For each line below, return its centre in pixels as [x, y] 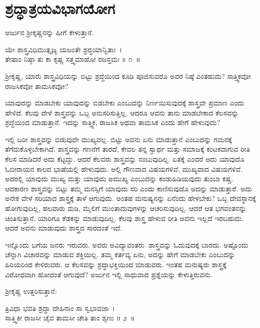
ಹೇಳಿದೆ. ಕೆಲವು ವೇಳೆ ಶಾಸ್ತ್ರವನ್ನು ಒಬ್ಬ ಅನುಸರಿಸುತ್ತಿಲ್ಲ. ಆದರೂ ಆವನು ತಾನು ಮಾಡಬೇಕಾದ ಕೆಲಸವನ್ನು [122, 112]
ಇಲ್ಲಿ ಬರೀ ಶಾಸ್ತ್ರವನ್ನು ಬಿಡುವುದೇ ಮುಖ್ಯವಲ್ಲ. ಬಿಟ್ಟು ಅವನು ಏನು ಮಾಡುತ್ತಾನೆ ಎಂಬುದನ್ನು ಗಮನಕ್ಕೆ [119, 139]
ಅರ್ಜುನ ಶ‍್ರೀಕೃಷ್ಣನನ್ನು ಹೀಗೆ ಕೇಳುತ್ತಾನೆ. [50, 32]
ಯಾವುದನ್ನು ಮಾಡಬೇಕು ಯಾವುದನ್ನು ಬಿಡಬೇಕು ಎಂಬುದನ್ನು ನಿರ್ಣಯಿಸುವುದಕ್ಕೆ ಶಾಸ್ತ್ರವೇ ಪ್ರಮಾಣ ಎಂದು [125, 103]
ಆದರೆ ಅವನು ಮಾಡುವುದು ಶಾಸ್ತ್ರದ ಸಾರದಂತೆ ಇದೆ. [64, 228]
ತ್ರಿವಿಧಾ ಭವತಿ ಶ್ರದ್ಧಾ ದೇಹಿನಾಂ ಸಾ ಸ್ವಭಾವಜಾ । [60, 308]
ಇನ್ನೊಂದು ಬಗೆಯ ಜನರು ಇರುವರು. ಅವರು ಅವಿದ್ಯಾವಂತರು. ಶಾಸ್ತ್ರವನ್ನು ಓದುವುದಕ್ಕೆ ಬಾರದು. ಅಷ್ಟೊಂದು [127, 244]
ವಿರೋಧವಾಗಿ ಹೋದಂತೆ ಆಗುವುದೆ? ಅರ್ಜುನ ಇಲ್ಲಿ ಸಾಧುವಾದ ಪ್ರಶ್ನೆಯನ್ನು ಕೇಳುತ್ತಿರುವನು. [109, 274]
